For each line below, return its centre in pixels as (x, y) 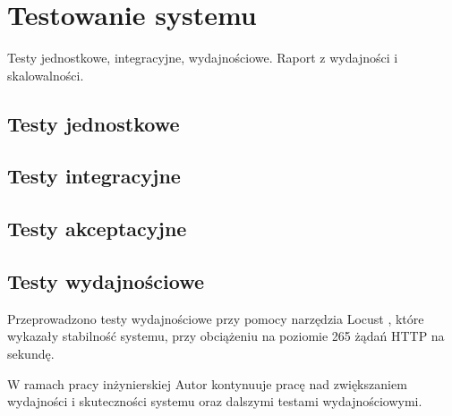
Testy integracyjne (94, 176)
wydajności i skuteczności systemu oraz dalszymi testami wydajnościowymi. (215, 401)
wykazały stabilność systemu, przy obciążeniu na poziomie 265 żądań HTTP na (226, 336)
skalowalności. (46, 75)
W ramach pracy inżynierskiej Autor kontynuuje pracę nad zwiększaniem (207, 383)
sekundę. (31, 354)
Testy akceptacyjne (97, 229)
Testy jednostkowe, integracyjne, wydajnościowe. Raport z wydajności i (203, 58)
